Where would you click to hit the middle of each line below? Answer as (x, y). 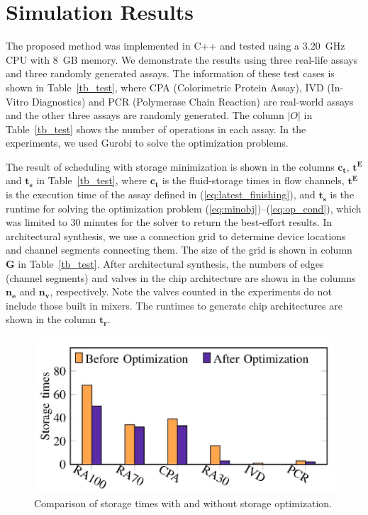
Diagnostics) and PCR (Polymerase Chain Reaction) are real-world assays (193, 101)
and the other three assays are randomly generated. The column (145, 115)
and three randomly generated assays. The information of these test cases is (170, 73)
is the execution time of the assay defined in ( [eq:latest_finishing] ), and (161, 194)
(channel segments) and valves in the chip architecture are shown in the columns (181, 277)
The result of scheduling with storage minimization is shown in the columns (170, 166)
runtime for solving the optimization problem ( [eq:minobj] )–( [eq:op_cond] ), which (184, 208)
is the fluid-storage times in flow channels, (253, 180)
